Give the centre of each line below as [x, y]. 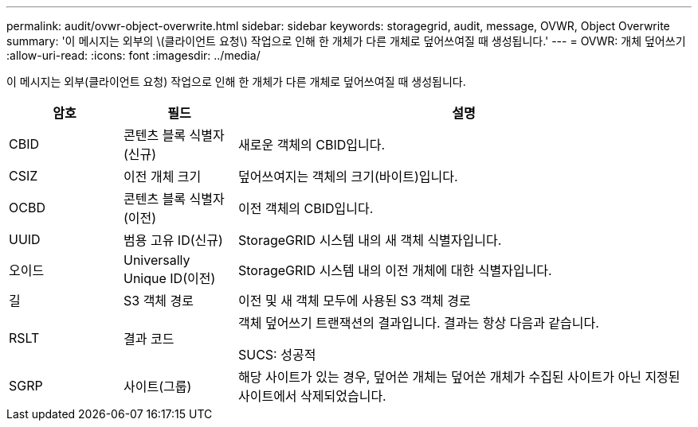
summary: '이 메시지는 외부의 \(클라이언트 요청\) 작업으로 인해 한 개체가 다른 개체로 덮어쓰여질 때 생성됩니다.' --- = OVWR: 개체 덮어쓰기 [346, 41]
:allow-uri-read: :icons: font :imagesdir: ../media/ [133, 55]
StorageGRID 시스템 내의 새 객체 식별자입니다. [370, 240]
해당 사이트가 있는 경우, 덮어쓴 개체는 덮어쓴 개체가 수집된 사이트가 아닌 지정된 [459, 377]
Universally [157, 260]
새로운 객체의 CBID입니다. [312, 145]
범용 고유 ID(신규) [173, 240]
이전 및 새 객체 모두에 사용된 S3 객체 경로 [354, 301]
